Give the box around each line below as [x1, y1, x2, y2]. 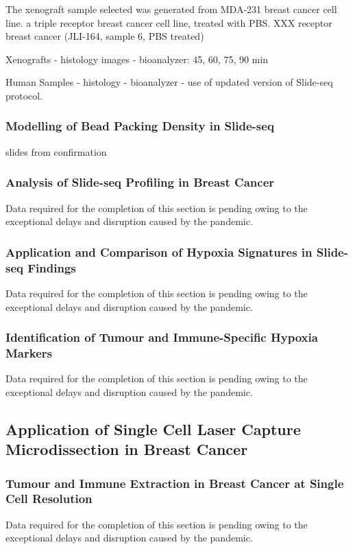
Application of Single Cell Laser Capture [5, 418, 301, 439]
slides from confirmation [5, 144, 107, 159]
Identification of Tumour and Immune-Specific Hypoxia [5, 329, 318, 346]
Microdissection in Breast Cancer [5, 439, 248, 460]
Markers [5, 344, 52, 361]
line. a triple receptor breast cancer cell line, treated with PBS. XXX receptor [5, 15, 332, 30]
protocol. [5, 88, 43, 102]
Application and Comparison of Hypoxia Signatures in [5, 243, 313, 260]
